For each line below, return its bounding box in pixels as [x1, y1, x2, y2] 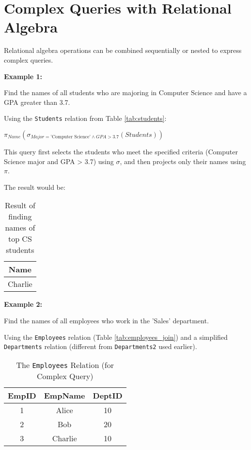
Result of [4, 200, 35, 211]
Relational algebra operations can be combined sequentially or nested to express [4, 45, 242, 55]
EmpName [44, 389, 85, 401]
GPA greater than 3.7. [4, 97, 70, 107]
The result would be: [4, 182, 65, 192]
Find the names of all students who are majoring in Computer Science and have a [4, 87, 247, 98]
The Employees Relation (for [16, 359, 114, 370]
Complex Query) [37, 370, 94, 382]
